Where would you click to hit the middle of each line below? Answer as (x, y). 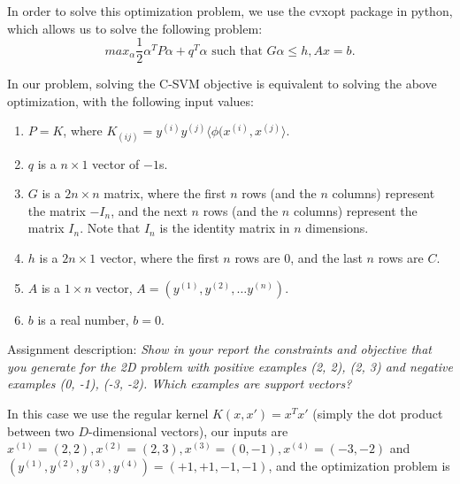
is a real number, (83, 319)
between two (41, 430)
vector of (116, 163)
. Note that (110, 228)
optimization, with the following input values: (130, 100)
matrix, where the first (165, 193)
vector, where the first (159, 257)
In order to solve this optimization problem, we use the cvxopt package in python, (230, 11)
